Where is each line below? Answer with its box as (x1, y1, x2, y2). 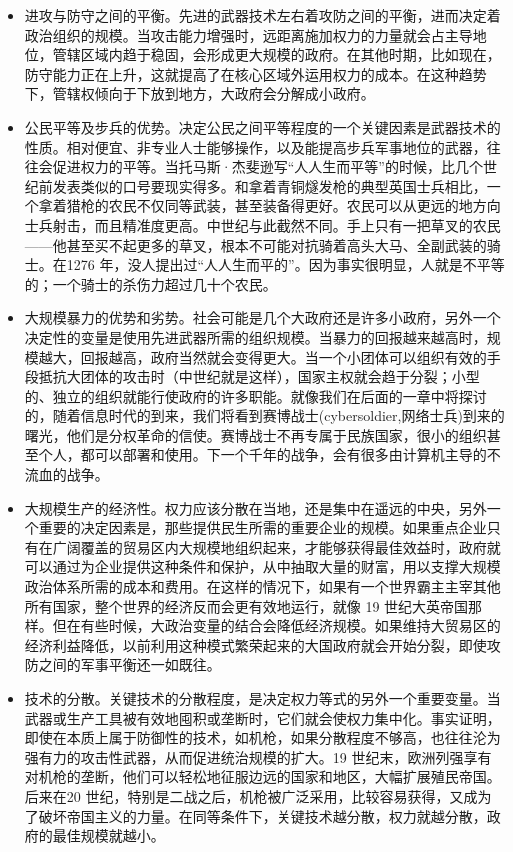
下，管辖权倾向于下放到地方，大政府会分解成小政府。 (24, 83, 375, 104)
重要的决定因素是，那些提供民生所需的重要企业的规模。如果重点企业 (38, 517, 487, 538)
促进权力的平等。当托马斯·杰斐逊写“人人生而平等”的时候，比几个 (52, 156, 483, 177)
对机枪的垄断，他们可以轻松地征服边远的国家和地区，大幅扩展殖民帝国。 (24, 766, 501, 787)
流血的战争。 (24, 464, 109, 485)
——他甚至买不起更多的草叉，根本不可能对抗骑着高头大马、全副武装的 (24, 234, 487, 255)
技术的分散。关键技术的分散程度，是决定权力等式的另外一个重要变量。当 (24, 688, 501, 708)
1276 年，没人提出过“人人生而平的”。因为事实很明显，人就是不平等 (66, 254, 505, 275)
